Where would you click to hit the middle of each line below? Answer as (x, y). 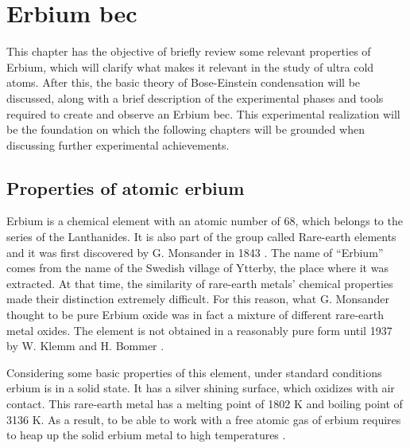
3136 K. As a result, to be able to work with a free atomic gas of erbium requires (204, 419)
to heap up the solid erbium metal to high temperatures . (146, 435)
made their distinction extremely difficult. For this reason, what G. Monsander (198, 299)
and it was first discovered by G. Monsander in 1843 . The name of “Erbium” (195, 252)
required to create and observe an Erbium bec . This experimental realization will (203, 113)
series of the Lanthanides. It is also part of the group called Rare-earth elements (201, 237)
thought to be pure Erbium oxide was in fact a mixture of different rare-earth (195, 315)
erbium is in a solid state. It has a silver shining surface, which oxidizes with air (201, 388)
